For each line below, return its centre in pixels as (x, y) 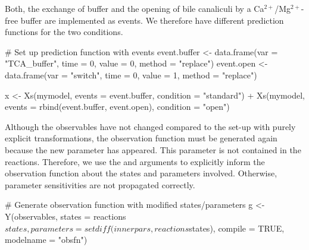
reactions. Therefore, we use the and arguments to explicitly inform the (135, 161)
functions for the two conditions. (64, 32)
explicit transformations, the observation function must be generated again (141, 138)
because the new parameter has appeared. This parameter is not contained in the (153, 149)
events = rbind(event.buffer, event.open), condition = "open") (117, 107)
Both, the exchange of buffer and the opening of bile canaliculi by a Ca (135, 8)
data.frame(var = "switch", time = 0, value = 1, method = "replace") (131, 75)
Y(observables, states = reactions (65, 216)
